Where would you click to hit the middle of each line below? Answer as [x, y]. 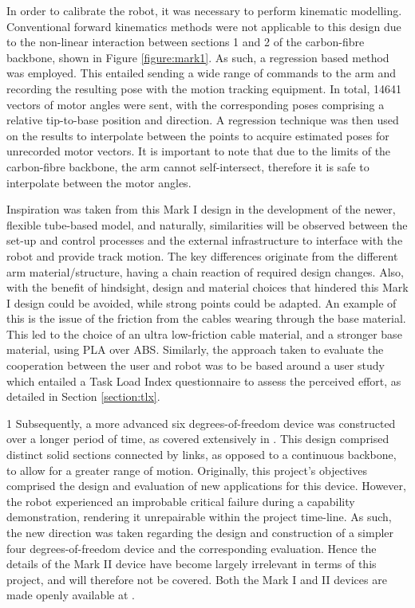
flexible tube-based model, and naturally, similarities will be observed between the [207, 224]
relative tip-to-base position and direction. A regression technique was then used [203, 120]
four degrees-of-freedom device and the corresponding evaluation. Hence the [192, 548]
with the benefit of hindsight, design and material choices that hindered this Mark [207, 287]
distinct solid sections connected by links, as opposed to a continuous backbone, [202, 455]
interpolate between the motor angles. [99, 182]
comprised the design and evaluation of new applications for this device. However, [206, 486]
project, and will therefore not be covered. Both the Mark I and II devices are [197, 579]
